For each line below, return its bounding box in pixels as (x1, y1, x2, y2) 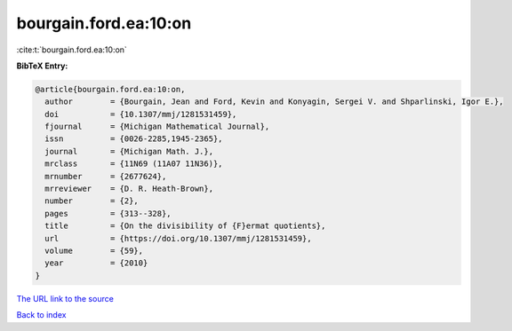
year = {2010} (44, 258, 148, 268)
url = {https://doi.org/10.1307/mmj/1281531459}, (44, 233, 312, 243)
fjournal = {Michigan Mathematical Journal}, (44, 122, 270, 132)
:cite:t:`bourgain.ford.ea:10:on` (16, 44, 128, 55)
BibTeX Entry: (16, 60, 68, 71)
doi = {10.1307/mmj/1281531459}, (44, 109, 237, 119)
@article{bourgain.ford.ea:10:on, (35, 84, 186, 94)
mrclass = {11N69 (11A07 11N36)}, (44, 159, 223, 169)
